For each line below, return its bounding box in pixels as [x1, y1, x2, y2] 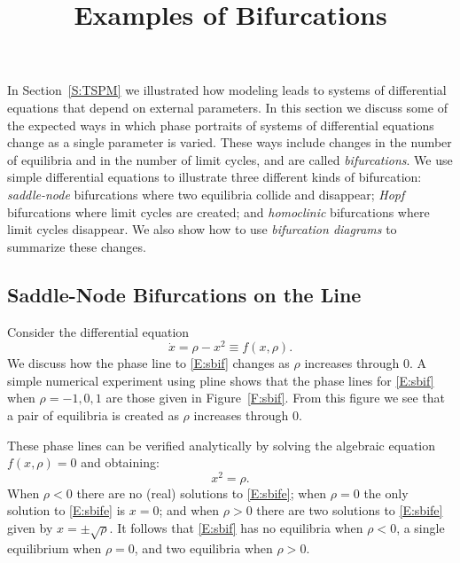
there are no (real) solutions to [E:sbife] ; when [76, 483, 327, 502]
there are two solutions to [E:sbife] [256, 501, 443, 520]
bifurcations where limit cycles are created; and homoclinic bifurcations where [7, 202, 430, 221]
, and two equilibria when [134, 538, 273, 557]
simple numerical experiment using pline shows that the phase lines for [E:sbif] [7, 371, 434, 389]
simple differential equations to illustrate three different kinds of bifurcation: [7, 168, 422, 186]
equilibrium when [7, 538, 102, 557]
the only [363, 483, 409, 502]
